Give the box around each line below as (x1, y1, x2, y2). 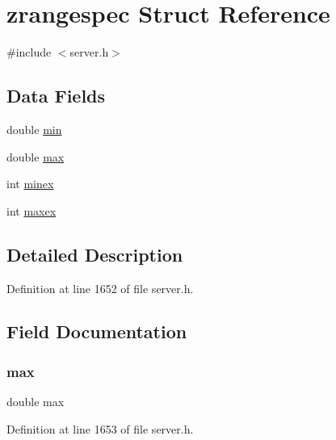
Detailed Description (6, 241, 183, 266)
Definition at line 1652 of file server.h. (6, 279, 194, 296)
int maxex (6, 202, 57, 219)
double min (6, 120, 62, 137)
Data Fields (6, 83, 106, 108)
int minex (6, 175, 54, 192)
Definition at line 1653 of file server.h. (6, 420, 194, 437)
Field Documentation (6, 319, 187, 344)
